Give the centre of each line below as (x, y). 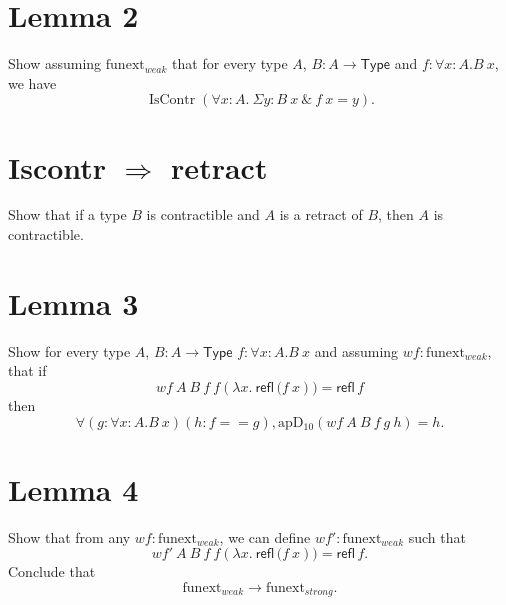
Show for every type (69, 350)
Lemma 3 (73, 302)
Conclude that (52, 571)
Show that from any (69, 536)
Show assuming (55, 63)
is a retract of (321, 214)
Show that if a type (67, 214)
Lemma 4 (73, 488)
